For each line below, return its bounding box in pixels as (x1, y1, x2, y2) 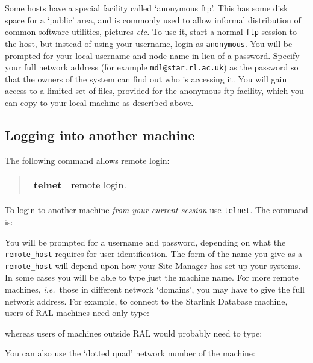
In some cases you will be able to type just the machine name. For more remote (5, 271, 299, 284)
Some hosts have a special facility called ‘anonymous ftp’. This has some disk (5, 2, 288, 14)
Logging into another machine (5, 125, 195, 144)
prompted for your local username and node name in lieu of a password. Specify (5, 49, 300, 61)
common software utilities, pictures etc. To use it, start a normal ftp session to (5, 25, 297, 38)
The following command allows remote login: (5, 154, 170, 166)
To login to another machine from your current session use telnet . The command (5, 203, 308, 216)
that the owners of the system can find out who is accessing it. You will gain (5, 72, 287, 85)
